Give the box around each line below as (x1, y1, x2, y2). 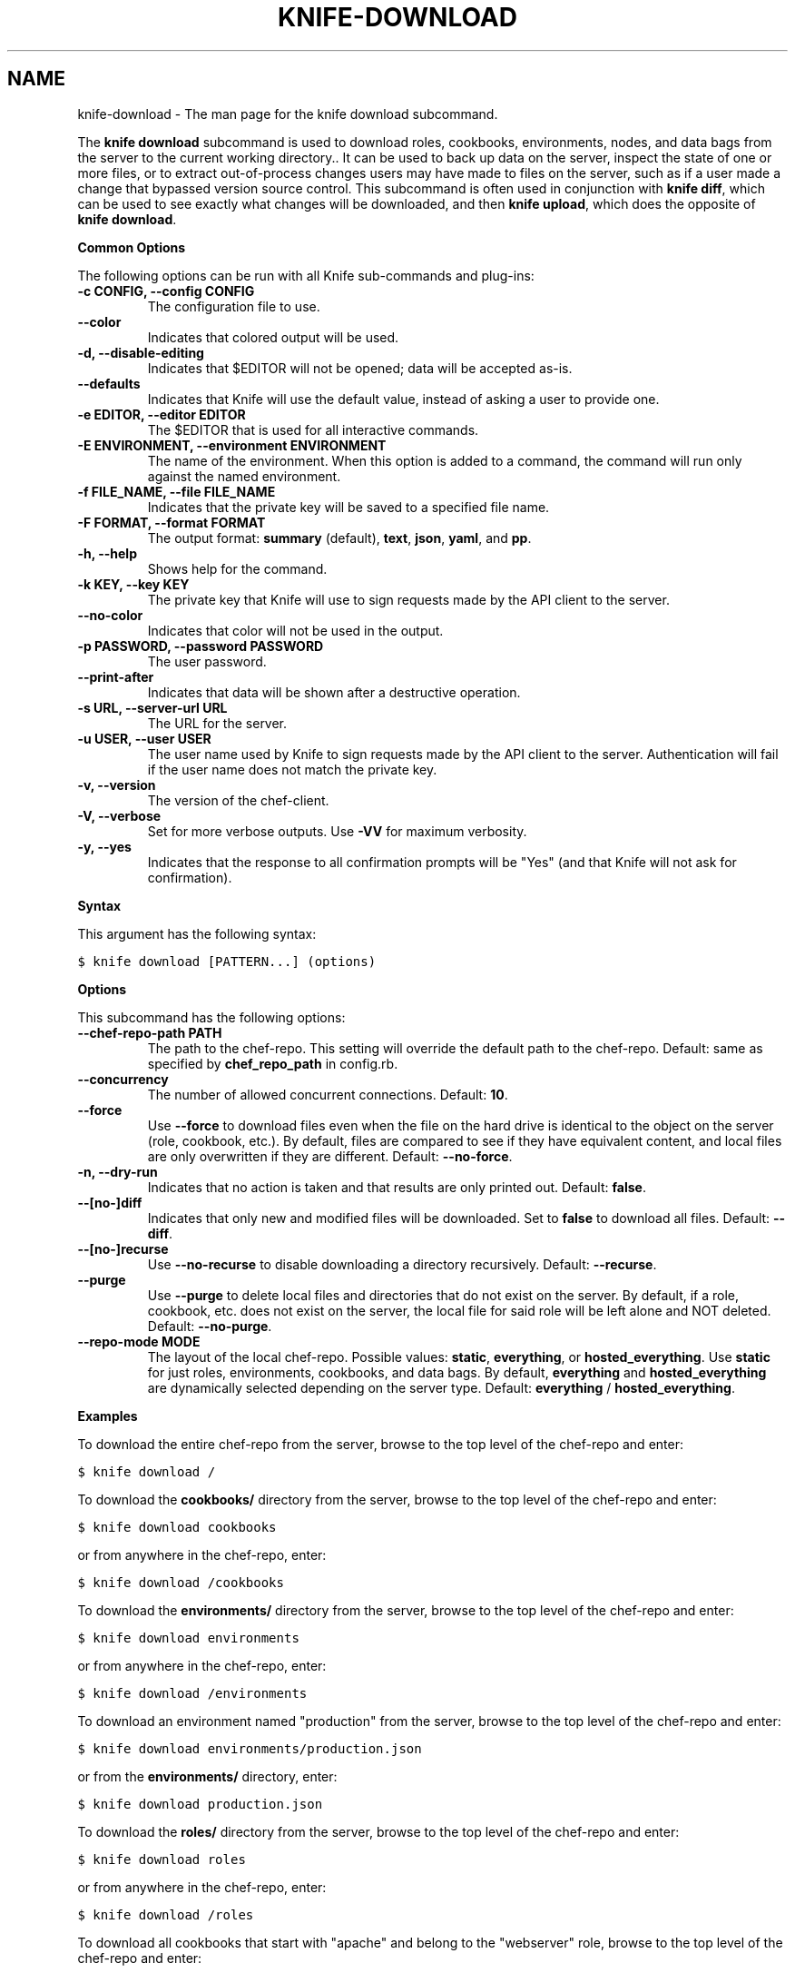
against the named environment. (147, 468, 341, 484)
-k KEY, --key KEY (77, 576, 190, 592)
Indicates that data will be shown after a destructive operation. (147, 684, 521, 700)
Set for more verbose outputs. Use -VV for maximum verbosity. (147, 823, 527, 839)
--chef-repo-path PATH (77, 1024, 222, 1041)
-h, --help (77, 545, 137, 561)
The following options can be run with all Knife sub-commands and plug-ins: (77, 267, 535, 283)
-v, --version (77, 776, 156, 793)
